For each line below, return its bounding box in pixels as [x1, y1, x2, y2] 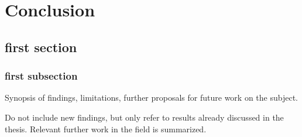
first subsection [5, 68, 78, 83]
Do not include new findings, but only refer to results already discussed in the [5, 111, 284, 123]
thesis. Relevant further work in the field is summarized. [5, 122, 207, 135]
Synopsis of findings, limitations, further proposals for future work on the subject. [5, 91, 298, 104]
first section [5, 37, 77, 56]
